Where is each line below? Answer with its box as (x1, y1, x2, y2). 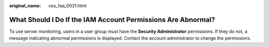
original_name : (9, 3, 41, 8)
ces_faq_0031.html (48, 3, 87, 8)
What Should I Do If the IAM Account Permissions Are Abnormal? (9, 15, 215, 24)
